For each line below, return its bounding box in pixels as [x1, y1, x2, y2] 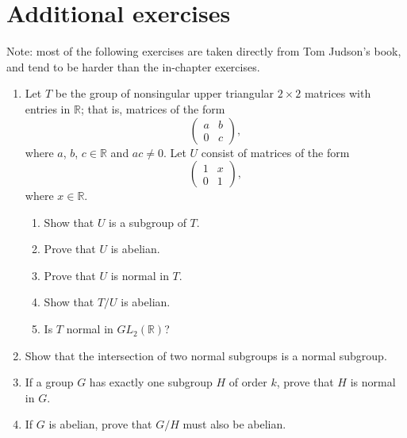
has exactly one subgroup [89, 374, 213, 390]
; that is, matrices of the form [80, 100, 225, 117]
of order [228, 374, 267, 390]
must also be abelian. [182, 416, 286, 432]
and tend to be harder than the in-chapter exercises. [6, 58, 260, 75]
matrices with [304, 85, 371, 102]
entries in [25, 100, 71, 117]
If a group [25, 374, 74, 390]
